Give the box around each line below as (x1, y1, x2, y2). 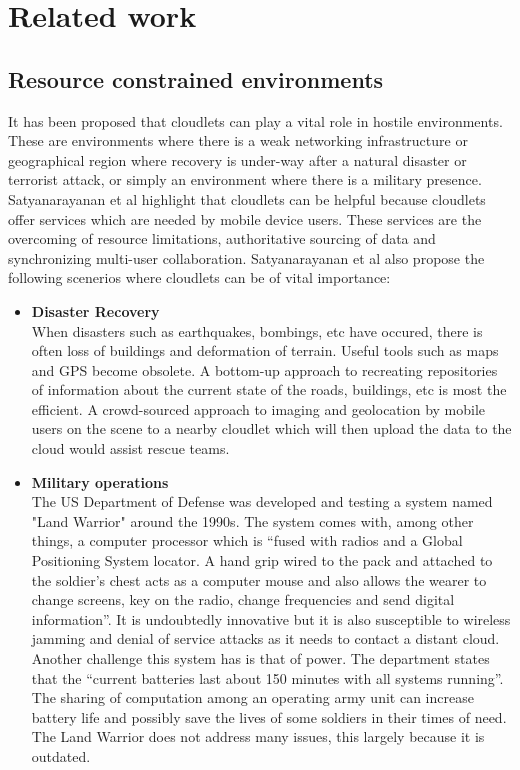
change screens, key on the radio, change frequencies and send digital (31, 589, 455, 610)
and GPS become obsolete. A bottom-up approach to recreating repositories (31, 359, 498, 380)
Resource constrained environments (8, 63, 384, 94)
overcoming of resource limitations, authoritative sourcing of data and (8, 228, 436, 249)
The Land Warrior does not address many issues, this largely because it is (31, 726, 485, 747)
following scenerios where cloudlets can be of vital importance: (8, 267, 391, 288)
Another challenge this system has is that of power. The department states (31, 648, 490, 669)
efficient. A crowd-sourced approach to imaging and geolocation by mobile (31, 398, 486, 419)
